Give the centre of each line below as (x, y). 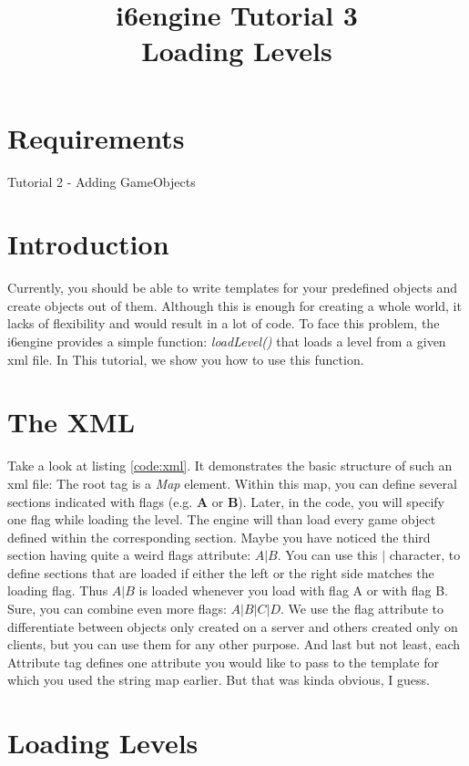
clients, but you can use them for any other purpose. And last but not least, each (234, 644)
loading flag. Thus (58, 590)
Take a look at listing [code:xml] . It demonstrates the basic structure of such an (230, 466)
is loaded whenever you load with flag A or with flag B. (293, 590)
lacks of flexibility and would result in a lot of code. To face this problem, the (224, 323)
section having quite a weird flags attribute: (129, 555)
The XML (71, 422)
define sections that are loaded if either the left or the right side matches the (221, 572)
